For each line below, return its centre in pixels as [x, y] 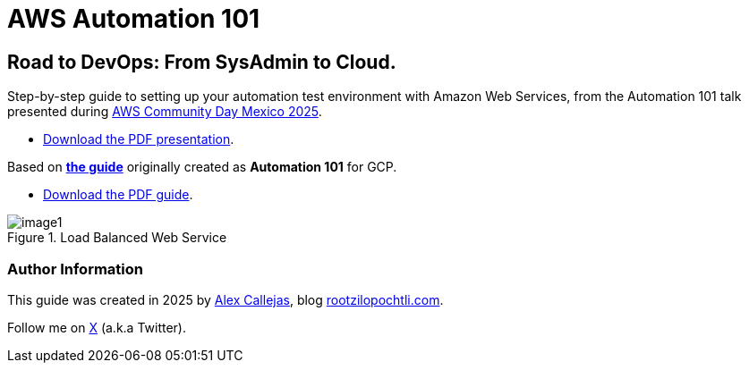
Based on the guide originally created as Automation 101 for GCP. [202, 167]
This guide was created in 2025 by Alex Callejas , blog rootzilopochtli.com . [226, 299]
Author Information [76, 269]
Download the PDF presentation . [139, 139]
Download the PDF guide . [118, 195]
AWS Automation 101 [134, 19]
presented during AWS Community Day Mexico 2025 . [165, 112]
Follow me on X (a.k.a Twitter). [97, 327]
